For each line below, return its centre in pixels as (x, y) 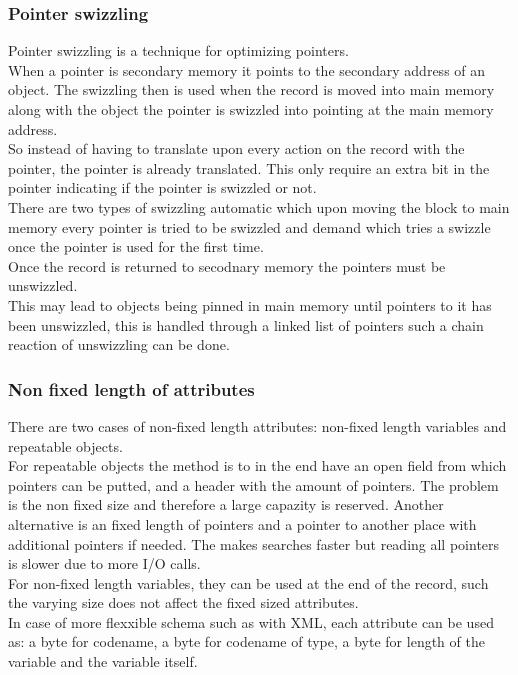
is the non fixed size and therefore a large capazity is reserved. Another (226, 504)
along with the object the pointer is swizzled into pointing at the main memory (251, 109)
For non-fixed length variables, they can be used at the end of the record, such (248, 582)
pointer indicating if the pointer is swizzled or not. (162, 187)
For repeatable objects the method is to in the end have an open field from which (257, 465)
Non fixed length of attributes (131, 388)
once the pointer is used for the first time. (136, 246)
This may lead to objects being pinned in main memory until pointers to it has (250, 304)
